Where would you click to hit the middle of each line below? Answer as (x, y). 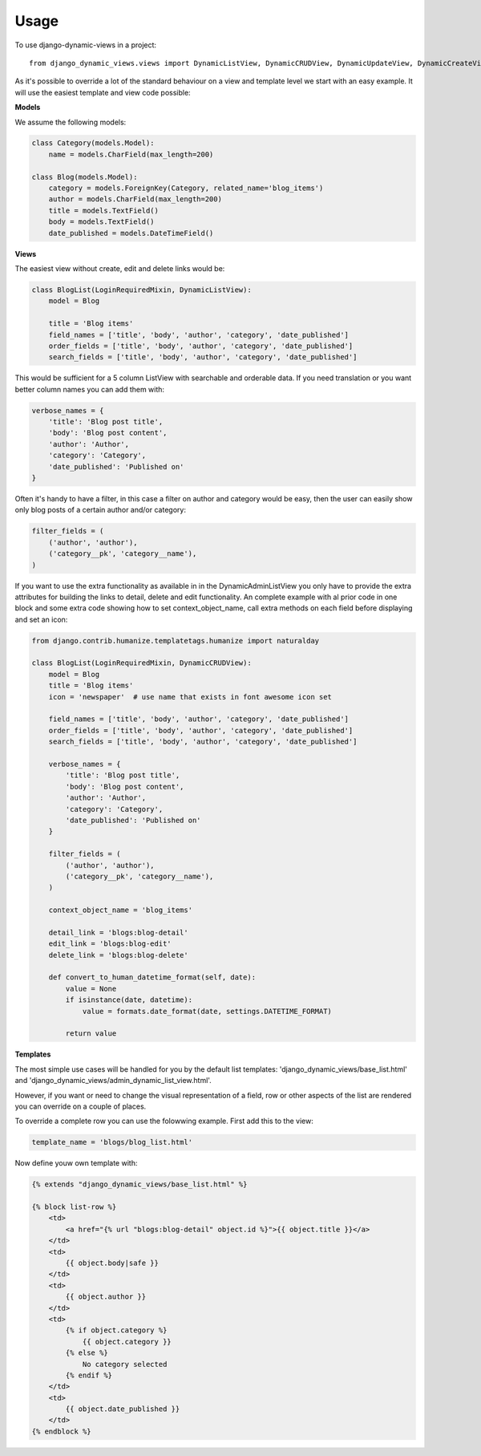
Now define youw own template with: (76, 1163)
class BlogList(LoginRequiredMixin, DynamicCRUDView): (141, 663)
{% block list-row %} (74, 1207)
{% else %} (87, 1353)
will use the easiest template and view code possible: (103, 92)
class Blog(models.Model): (85, 177)
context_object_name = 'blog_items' (120, 910)
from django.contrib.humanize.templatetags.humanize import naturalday (176, 641)
